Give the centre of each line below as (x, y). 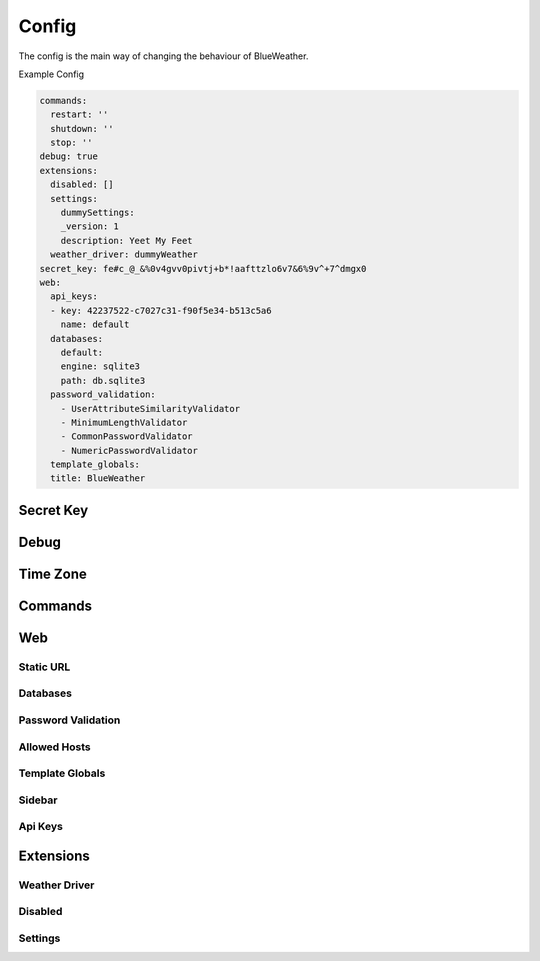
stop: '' (71, 143)
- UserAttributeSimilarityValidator (150, 408)
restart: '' (79, 114)
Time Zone (52, 573)
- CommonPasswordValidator (127, 436)
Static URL (44, 667)
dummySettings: (97, 213)
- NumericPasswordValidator (129, 450)
